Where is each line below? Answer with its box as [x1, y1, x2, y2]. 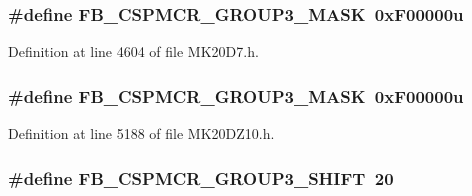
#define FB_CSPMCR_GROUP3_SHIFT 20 [8, 165, 394, 190]
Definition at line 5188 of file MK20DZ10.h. [8, 123, 275, 144]
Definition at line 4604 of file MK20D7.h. [8, 41, 259, 62]
